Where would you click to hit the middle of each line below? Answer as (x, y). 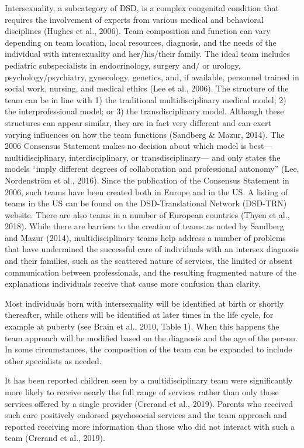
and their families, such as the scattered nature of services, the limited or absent (148, 261)
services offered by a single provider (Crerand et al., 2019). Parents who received (149, 403)
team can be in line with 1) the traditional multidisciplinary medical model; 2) (146, 99)
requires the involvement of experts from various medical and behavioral (134, 19)
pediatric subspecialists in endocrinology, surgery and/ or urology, (123, 65)
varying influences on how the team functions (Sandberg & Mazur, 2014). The (145, 134)
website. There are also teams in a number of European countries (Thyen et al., (147, 214)
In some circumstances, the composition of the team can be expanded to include (148, 349)
